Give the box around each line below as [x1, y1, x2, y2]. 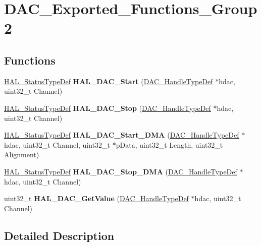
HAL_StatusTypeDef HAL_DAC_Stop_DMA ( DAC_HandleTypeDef [4, 166, 237, 176]
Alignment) [4, 149, 39, 160]
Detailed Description [4, 227, 115, 243]
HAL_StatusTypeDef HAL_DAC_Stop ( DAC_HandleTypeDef [4, 102, 211, 113]
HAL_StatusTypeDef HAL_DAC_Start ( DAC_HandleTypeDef [4, 76, 213, 86]
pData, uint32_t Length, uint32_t [116, 139, 223, 150]
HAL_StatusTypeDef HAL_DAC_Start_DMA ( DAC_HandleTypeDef [4, 130, 239, 140]
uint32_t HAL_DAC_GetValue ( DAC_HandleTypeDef [4, 193, 189, 204]
